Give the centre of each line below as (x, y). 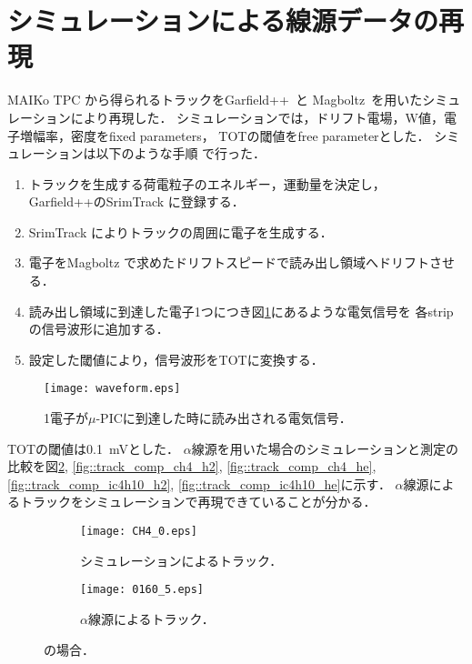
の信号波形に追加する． (99, 329)
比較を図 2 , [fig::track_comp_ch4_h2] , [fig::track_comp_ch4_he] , (192, 466)
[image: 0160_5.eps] (142, 590)
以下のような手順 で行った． (181, 153)
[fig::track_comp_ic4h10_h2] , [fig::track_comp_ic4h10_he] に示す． (199, 483)
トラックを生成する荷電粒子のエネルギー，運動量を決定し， (207, 183)
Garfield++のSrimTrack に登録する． (136, 201)
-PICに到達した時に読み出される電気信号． (224, 418)
